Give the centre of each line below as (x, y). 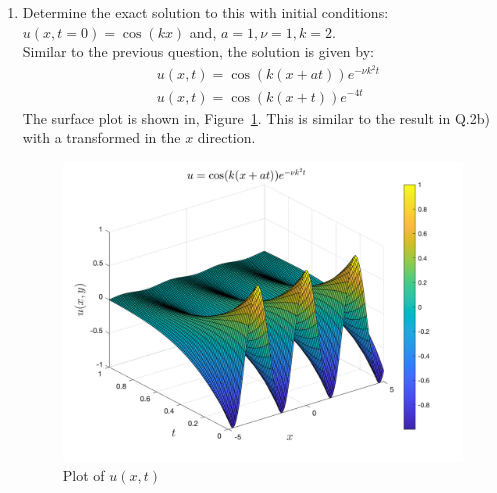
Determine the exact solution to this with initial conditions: (205, 12)
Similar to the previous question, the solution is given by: (198, 51)
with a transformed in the (101, 137)
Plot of (83, 475)
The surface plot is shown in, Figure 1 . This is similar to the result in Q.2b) (256, 117)
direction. (226, 137)
